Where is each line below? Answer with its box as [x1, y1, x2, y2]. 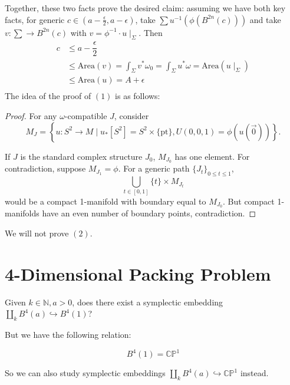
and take [249, 13, 281, 25]
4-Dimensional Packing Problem [5, 261, 271, 285]
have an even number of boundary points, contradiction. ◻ [42, 207, 256, 219]
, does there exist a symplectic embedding [72, 295, 223, 308]
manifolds [5, 207, 39, 219]
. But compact [223, 195, 275, 207]
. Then [139, 26, 163, 38]
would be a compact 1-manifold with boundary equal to [5, 195, 206, 207]
